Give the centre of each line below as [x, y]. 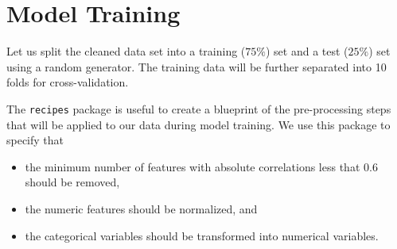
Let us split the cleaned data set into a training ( [126, 51]
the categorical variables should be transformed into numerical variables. [202, 235]
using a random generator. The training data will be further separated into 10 [197, 66]
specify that [35, 140]
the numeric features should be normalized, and [141, 208]
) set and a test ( [307, 51]
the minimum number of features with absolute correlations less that [193, 166]
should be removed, [72, 182]
